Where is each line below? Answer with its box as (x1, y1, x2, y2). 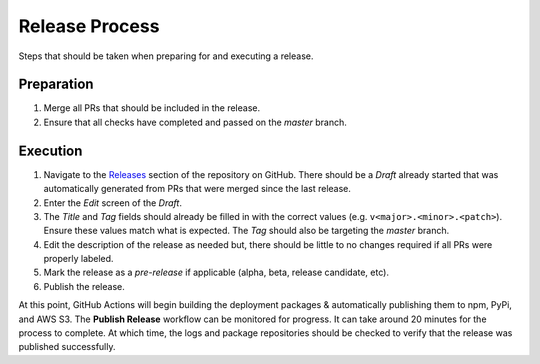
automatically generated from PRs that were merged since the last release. (43, 183, 352, 195)
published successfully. (18, 341, 116, 353)
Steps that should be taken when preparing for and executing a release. (18, 50, 314, 62)
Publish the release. (43, 280, 125, 292)
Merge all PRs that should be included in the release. (43, 102, 261, 114)
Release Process (18, 15, 160, 37)
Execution (18, 142, 83, 159)
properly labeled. (43, 253, 114, 265)
